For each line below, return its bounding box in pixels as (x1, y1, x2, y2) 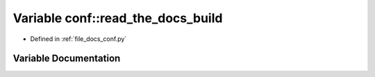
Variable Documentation (12, 53, 121, 65)
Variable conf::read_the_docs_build (12, 10, 223, 26)
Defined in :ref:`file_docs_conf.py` (30, 35, 127, 43)
